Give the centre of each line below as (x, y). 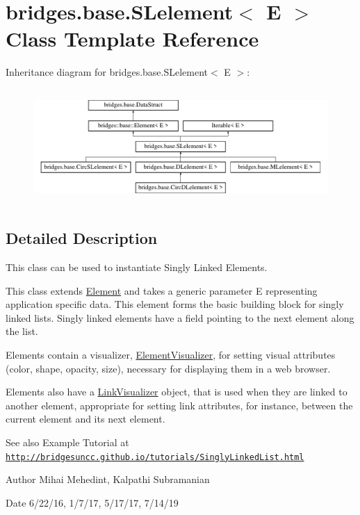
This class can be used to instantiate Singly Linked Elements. (137, 267)
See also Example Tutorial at (67, 442)
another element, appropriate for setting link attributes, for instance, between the (179, 405)
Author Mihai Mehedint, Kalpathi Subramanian (108, 479)
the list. (22, 331)
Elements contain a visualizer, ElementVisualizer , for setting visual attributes (171, 355)
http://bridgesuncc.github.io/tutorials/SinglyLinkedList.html (155, 457)
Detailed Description (82, 238)
